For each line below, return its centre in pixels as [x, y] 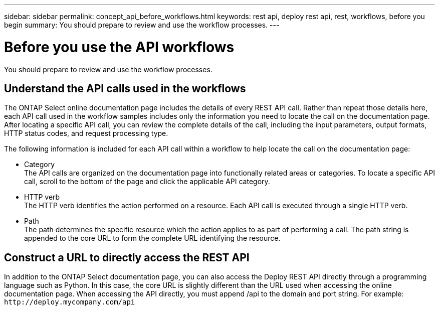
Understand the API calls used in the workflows [125, 88]
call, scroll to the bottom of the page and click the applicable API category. [147, 182]
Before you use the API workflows [119, 47]
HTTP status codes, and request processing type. [86, 133]
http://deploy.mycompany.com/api [70, 302]
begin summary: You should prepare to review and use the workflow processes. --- [142, 25]
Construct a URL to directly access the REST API [127, 257]
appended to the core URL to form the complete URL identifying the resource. [152, 238]
